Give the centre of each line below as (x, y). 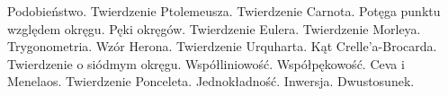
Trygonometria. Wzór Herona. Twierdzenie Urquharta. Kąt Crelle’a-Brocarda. (222, 46)
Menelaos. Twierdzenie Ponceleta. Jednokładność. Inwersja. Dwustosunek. (211, 81)
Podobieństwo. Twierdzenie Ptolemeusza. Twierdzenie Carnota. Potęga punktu (224, 11)
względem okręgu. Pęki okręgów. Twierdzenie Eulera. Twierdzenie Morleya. (214, 28)
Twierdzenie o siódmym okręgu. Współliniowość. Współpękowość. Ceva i (206, 63)
